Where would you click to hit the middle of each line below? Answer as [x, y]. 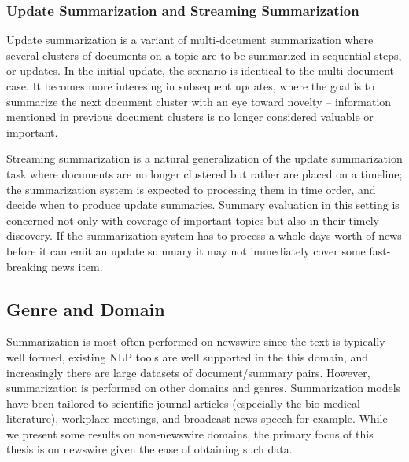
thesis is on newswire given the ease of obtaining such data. [149, 449]
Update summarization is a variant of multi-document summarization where [190, 40]
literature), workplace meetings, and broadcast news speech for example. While [197, 418]
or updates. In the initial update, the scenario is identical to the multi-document [201, 70]
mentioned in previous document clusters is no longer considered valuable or [190, 117]
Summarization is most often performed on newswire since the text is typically [196, 341]
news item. [77, 266]
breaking [27, 266]
